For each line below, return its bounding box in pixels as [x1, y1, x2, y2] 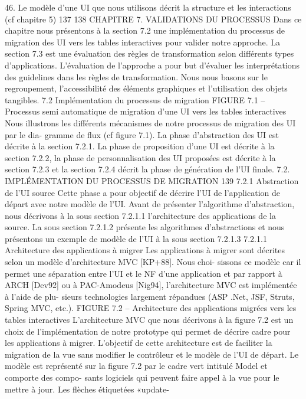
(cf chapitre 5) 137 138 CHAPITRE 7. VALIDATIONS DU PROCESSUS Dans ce [5, 12, 302, 25]
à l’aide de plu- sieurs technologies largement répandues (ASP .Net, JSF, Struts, [5, 290, 295, 302]
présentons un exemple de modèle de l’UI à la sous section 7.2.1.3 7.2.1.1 [5, 232, 267, 244]
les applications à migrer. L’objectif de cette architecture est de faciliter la [5, 336, 272, 349]
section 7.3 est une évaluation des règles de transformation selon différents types [5, 47, 294, 60]
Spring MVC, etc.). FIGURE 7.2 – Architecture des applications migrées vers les [5, 302, 297, 314]
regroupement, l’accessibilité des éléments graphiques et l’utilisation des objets [5, 82, 288, 94]
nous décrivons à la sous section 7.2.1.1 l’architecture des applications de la [5, 209, 276, 221]
